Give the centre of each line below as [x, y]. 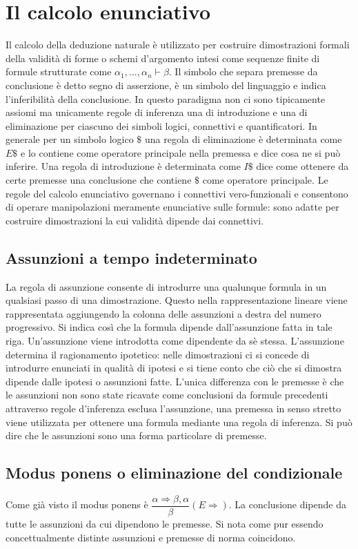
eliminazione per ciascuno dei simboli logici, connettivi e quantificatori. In [161, 125]
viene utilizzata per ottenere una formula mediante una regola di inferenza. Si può [179, 422]
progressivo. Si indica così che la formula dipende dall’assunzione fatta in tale [169, 327]
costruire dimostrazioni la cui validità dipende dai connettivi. [135, 220]
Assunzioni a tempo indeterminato [131, 257]
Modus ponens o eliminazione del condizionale [174, 473]
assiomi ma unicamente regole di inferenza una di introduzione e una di [157, 112]
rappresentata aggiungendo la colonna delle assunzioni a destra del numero [163, 313]
